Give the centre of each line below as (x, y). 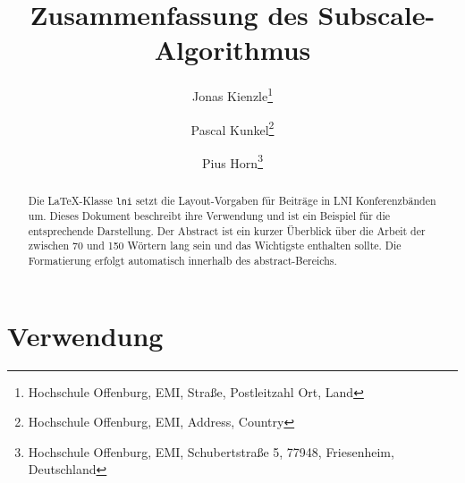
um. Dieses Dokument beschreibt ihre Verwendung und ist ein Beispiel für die (209, 216)
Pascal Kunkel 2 (232, 128)
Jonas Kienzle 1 (232, 94)
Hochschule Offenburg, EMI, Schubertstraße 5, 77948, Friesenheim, (211, 451)
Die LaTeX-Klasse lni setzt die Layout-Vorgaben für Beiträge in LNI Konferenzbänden (232, 200)
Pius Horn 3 (232, 161)
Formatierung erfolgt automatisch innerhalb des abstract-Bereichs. (182, 260)
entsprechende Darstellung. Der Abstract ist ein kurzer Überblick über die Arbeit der (227, 230)
